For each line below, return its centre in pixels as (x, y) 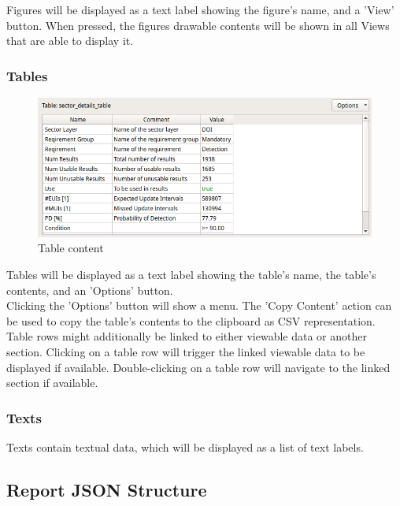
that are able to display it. (70, 41)
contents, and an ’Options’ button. (90, 290)
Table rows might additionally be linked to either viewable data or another (187, 336)
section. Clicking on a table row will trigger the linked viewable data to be (186, 352)
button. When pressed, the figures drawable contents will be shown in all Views (198, 25)
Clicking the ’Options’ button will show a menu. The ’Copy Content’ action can (199, 305)
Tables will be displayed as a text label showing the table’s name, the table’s (191, 275)
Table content (71, 248)
